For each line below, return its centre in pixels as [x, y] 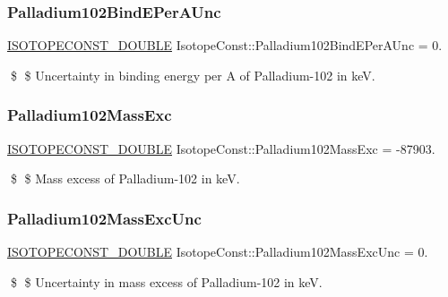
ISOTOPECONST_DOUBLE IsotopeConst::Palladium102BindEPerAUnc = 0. [225, 45]
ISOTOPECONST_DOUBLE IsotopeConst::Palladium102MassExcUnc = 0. [218, 252]
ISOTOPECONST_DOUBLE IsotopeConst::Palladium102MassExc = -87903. [221, 148]
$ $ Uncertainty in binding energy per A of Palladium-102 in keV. [193, 75]
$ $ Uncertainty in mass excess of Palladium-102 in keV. [166, 281]
